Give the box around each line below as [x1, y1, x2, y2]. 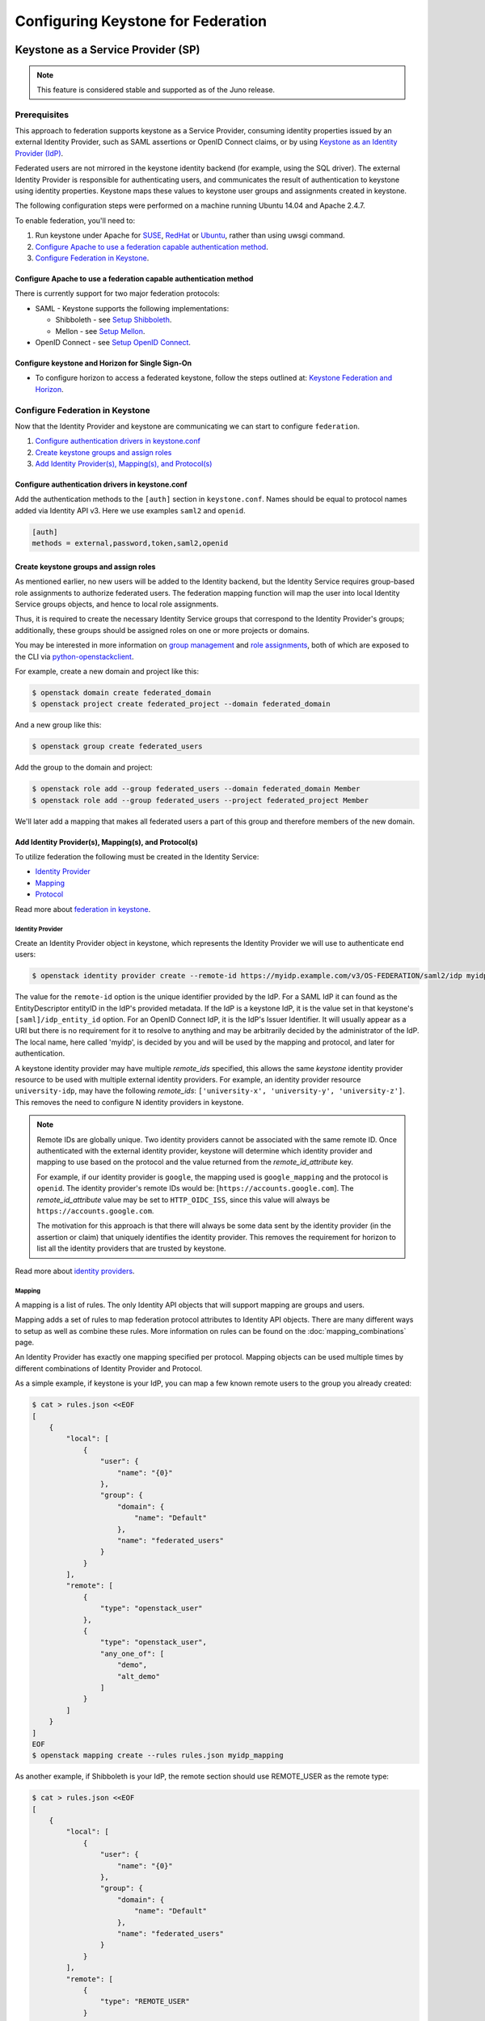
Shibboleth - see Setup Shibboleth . [55, 315, 172, 325]
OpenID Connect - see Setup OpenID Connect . [35, 337, 192, 347]
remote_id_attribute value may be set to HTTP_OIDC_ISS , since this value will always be [36, 1195, 331, 1205]
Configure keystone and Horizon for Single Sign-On [15, 358, 192, 368]
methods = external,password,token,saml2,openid [32, 538, 229, 548]
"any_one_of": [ [99, 1649, 165, 1658]
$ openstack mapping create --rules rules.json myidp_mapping [32, 1751, 284, 1760]
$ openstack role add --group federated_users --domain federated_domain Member [32, 784, 361, 794]
